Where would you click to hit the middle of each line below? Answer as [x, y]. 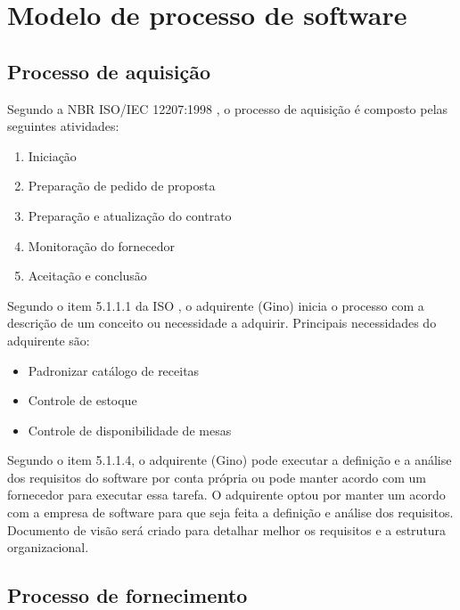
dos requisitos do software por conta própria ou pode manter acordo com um [217, 477]
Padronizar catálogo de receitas [114, 370]
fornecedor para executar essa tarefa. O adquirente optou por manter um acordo [226, 495]
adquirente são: [49, 340]
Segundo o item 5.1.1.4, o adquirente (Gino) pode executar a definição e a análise [230, 460]
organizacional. [48, 547]
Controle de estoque [82, 400]
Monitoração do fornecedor [102, 245]
